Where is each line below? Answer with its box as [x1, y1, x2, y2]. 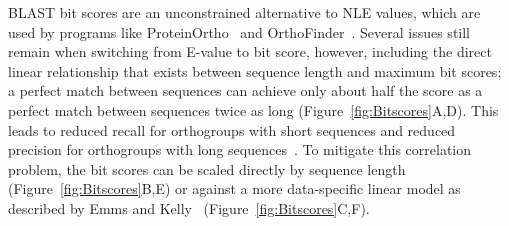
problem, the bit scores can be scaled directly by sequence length [8, 158, 406, 179]
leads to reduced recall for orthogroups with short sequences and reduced [8, 119, 456, 140]
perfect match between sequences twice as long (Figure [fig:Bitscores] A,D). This [8, 99, 499, 120]
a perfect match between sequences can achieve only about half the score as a [8, 80, 483, 101]
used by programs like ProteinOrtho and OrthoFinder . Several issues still [8, 21, 471, 42]
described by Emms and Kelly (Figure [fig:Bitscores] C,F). [8, 197, 370, 218]
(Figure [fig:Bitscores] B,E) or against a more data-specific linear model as [8, 178, 461, 199]
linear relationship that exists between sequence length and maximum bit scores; [8, 60, 502, 81]
